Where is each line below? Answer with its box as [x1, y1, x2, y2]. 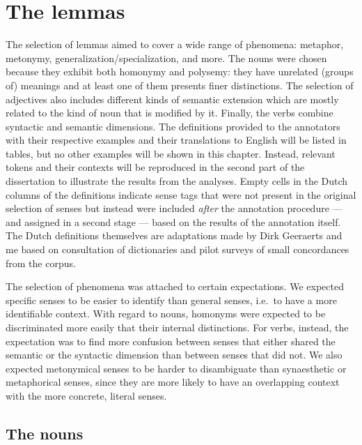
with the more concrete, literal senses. [6, 388, 167, 402]
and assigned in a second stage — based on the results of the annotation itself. [6, 214, 341, 229]
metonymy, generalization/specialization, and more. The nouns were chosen [6, 50, 327, 65]
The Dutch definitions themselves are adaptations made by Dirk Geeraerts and [6, 228, 343, 243]
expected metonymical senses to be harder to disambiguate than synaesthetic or [6, 361, 347, 375]
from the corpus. [6, 255, 76, 270]
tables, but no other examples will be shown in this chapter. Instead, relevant [6, 146, 336, 160]
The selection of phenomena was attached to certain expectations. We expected [6, 279, 344, 294]
